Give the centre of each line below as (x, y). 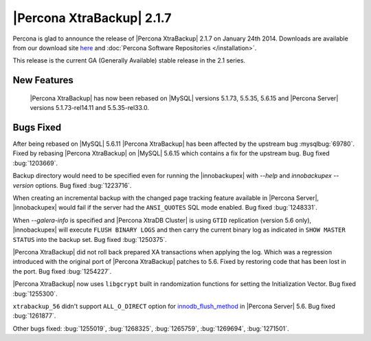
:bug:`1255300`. (35, 294)
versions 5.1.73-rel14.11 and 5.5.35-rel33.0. (90, 108)
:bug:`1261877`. (34, 316)
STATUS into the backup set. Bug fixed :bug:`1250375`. (90, 239)
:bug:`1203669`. (35, 163)
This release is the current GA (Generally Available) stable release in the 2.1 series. (129, 60)
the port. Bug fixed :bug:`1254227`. (62, 271)
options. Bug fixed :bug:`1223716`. (83, 185)
